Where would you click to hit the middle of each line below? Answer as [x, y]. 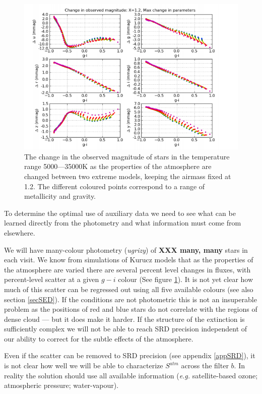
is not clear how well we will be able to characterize [84, 365]
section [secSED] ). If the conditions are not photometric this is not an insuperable [130, 299]
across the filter [205, 365]
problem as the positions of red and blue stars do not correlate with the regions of [131, 309]
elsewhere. [20, 232]
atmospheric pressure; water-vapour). [61, 385]
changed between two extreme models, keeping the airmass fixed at [128, 176]
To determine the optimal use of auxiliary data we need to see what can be [120, 213]
